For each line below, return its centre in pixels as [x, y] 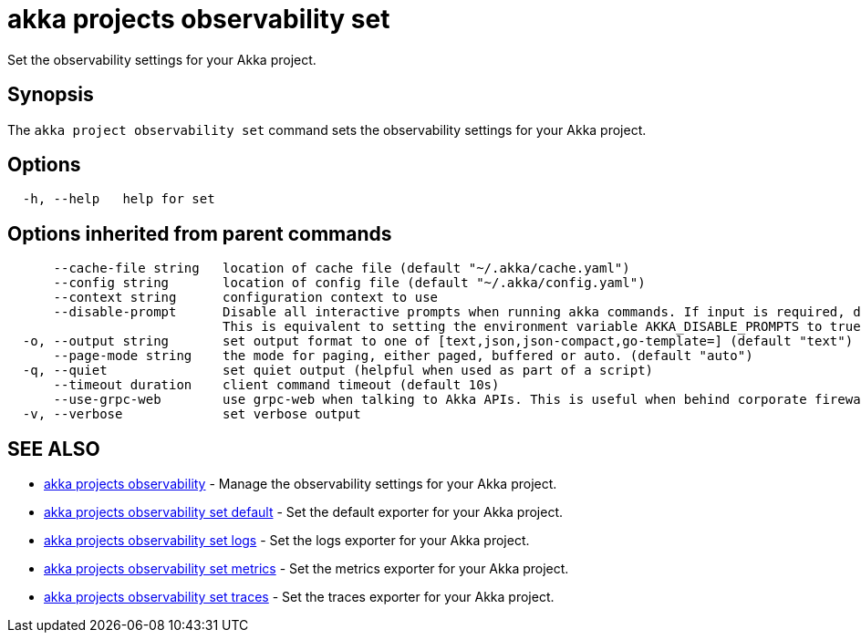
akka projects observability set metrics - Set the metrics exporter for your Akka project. [306, 569]
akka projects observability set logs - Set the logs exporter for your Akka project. [287, 541]
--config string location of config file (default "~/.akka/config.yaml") [349, 283]
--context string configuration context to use [246, 298]
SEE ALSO [54, 449]
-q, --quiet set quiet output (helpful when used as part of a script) [338, 371]
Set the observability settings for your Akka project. [162, 59]
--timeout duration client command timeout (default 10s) [276, 385]
